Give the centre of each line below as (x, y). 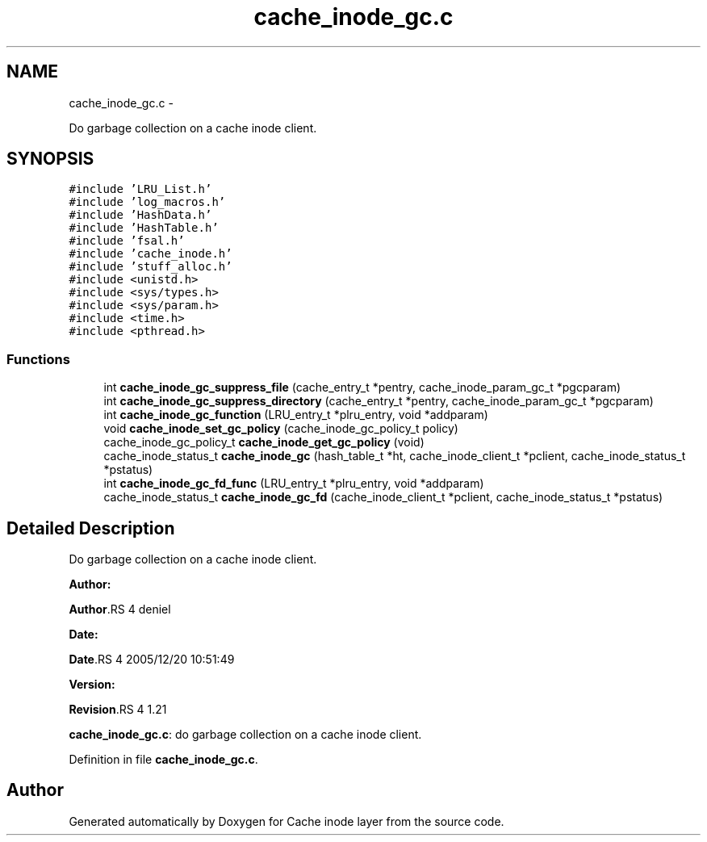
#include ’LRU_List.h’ (140, 189)
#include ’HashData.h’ (140, 215)
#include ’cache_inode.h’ (151, 254)
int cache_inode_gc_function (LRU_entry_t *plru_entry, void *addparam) (296, 415)
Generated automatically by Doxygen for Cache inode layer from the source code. (287, 821)
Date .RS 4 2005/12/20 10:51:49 (152, 660)
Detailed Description (91, 528)
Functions (38, 359)
